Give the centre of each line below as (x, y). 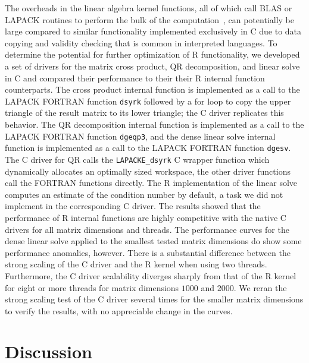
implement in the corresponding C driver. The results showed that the (133, 206)
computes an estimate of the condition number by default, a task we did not (144, 194)
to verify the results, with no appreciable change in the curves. (119, 310)
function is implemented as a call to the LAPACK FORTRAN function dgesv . (148, 148)
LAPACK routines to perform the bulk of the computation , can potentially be (149, 19)
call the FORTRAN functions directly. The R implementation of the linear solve (151, 183)
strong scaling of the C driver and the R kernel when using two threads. (136, 264)
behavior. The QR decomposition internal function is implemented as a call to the (154, 124)
